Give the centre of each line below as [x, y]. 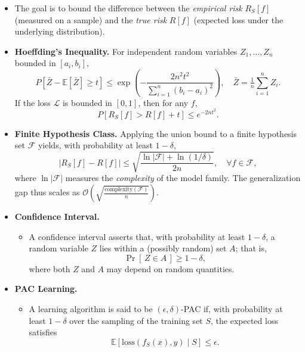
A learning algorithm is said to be [91, 309]
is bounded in [87, 102]
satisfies [43, 332]
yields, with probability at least [95, 145]
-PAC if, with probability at [232, 309]
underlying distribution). [60, 31]
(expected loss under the [238, 19]
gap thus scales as [47, 192]
